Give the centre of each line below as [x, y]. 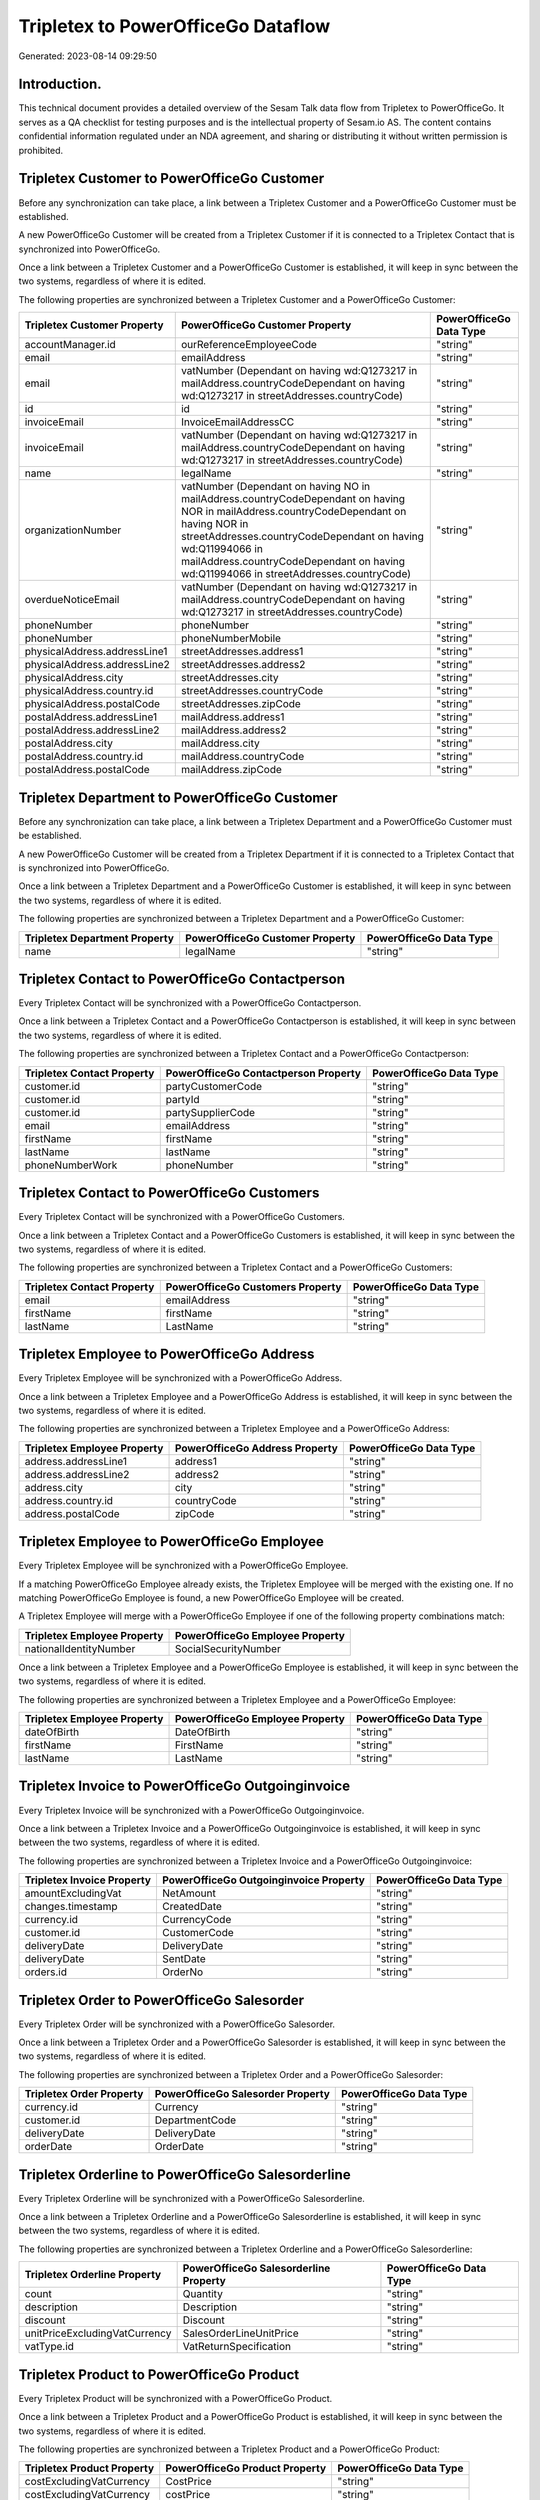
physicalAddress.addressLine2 [97, 665]
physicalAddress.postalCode [92, 704]
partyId [182, 1099]
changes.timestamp [71, 1907]
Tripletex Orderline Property [93, 2275]
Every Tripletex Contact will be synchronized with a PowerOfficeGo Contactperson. [190, 1003]
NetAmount [189, 1893]
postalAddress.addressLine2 [92, 730]
